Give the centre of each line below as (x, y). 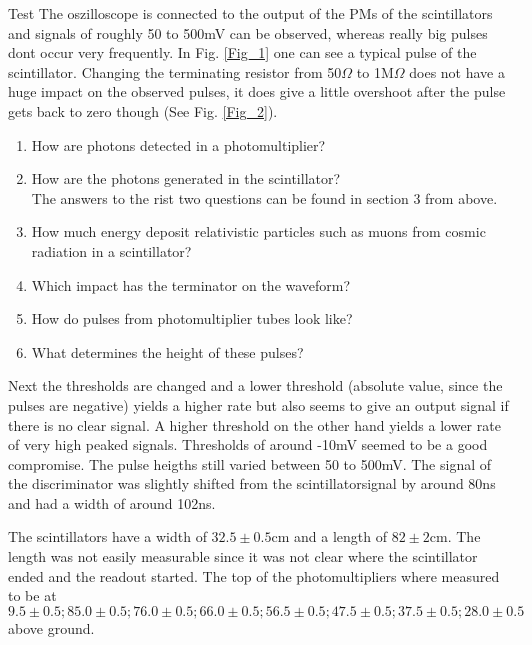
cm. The (455, 536)
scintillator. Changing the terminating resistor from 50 (175, 71)
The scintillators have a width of (107, 536)
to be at (32, 595)
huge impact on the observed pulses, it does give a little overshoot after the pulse (257, 91)
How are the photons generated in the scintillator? (186, 178)
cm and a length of (329, 536)
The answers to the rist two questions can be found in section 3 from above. (264, 197)
